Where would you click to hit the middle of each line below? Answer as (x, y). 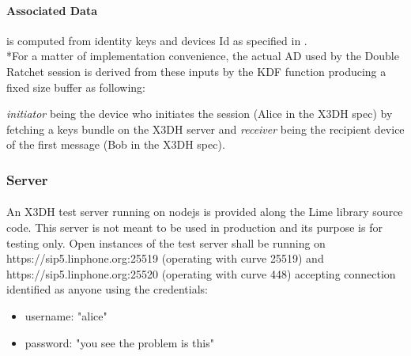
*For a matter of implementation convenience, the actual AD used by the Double (203, 56)
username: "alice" (66, 315)
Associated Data (52, 10)
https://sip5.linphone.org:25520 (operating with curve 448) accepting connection (201, 273)
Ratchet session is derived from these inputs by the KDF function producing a (196, 71)
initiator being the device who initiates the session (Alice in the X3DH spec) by (200, 114)
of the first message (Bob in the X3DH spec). (116, 144)
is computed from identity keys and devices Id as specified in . (157, 40)
